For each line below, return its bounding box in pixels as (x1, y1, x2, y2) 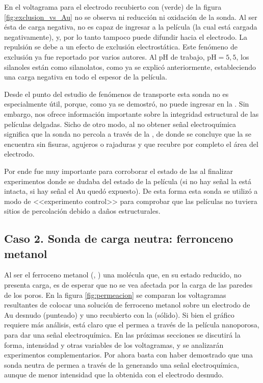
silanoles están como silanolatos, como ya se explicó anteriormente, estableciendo (4, 61, 256, 72)
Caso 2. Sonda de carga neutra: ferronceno (4, 231, 233, 246)
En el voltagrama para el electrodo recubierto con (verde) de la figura (4, 2, 222, 12)
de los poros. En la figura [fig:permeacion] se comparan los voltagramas (4, 289, 226, 300)
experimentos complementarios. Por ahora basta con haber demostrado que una (4, 349, 253, 360)
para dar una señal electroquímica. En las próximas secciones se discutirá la (4, 329, 241, 340)
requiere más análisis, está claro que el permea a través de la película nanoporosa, (4, 319, 259, 330)
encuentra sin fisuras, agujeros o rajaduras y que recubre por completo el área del (4, 138, 258, 149)
